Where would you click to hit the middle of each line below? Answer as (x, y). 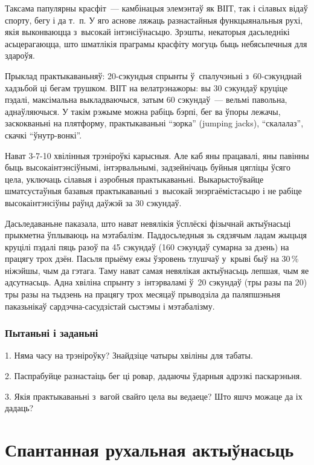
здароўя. (20, 55)
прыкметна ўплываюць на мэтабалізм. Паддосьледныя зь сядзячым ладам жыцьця (156, 235)
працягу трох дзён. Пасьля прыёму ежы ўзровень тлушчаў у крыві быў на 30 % (152, 259)
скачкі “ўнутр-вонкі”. (43, 135)
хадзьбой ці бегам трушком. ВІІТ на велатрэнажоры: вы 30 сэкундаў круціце (146, 87)
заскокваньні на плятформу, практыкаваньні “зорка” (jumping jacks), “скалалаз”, (154, 123)
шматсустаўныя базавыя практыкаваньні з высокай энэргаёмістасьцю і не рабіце (153, 191)
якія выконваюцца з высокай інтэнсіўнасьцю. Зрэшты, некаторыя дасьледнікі (147, 32)
